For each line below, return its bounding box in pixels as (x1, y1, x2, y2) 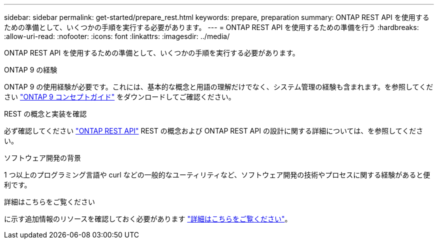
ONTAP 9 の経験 (4, 65, 57, 74)
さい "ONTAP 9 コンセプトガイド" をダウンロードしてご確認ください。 (4, 92, 235, 101)
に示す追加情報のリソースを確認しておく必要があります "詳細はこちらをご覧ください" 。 (4, 214, 292, 223)
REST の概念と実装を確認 (4, 109, 87, 118)
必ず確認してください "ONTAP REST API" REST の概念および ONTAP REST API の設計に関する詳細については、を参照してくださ (4, 126, 423, 135)
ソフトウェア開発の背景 (4, 153, 81, 162)
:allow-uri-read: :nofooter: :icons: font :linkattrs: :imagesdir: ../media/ (4, 32, 230, 40)
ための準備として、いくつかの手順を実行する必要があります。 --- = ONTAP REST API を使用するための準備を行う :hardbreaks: (4, 23, 419, 31)
